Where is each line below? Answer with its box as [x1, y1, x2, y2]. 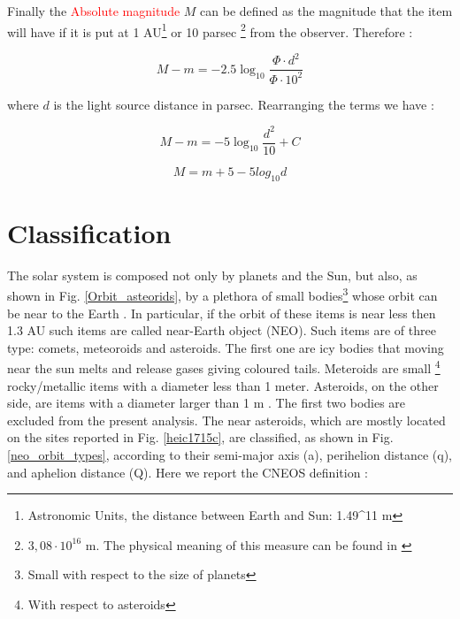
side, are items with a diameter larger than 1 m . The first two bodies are [7, 394, 406, 412]
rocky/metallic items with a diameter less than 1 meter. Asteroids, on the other [7, 376, 439, 394]
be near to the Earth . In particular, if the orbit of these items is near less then [7, 303, 436, 322]
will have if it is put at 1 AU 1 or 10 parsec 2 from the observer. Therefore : [7, 19, 413, 41]
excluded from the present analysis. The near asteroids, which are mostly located [7, 410, 446, 429]
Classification [7, 214, 172, 250]
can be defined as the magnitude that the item [200, 2, 453, 19]
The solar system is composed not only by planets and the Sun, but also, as [7, 265, 418, 284]
